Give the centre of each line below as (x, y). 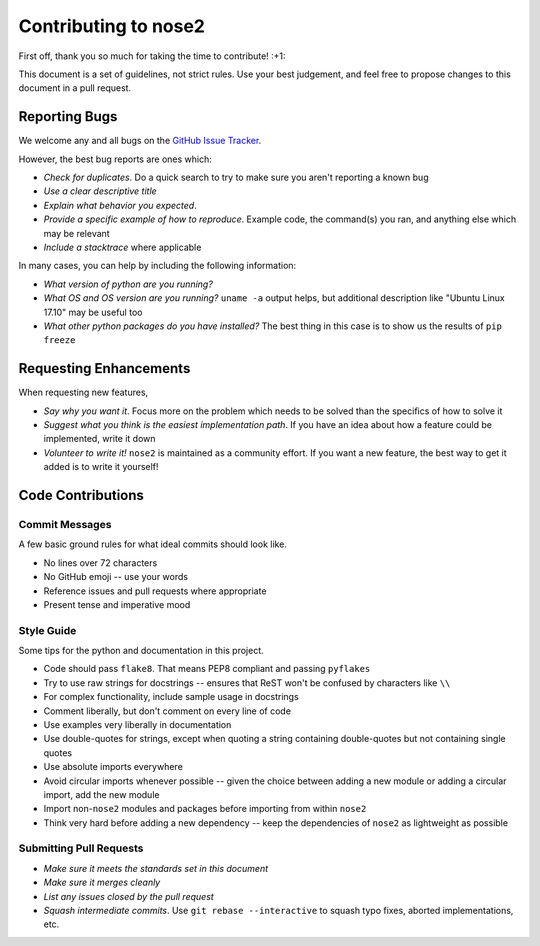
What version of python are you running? (128, 284)
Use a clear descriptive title (100, 191)
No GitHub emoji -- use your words (116, 577)
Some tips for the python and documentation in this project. (141, 651)
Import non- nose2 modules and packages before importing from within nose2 (205, 809)
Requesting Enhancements (104, 368)
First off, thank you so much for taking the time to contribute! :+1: (152, 56)
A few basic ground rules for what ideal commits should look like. (152, 544)
